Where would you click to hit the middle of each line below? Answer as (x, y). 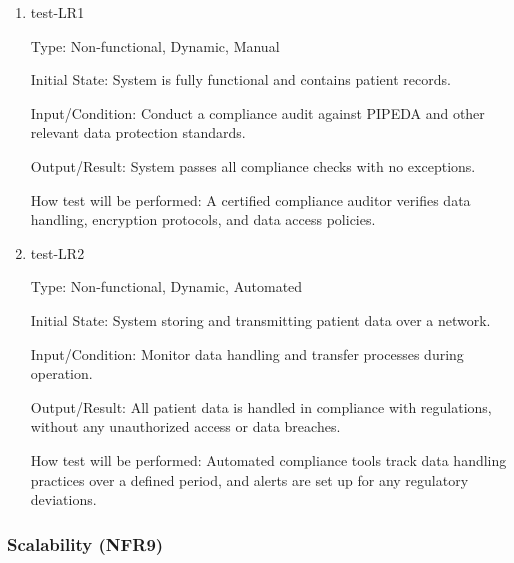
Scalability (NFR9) (85, 543)
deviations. (63, 499)
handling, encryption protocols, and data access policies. (203, 219)
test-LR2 (57, 252)
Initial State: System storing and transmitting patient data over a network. (260, 319)
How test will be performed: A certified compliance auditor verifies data (250, 199)
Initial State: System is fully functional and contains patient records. (240, 79)
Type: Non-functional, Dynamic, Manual (155, 45)
